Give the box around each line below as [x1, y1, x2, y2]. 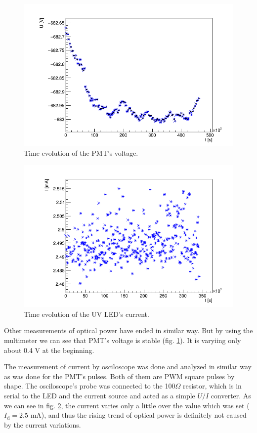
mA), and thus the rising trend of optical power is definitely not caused [30, 410, 247, 420]
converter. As [211, 390, 251, 400]
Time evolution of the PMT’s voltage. [24, 148, 138, 158]
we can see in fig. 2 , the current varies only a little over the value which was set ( [4, 400, 250, 410]
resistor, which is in [182, 381, 242, 391]
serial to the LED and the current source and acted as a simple [4, 390, 195, 400]
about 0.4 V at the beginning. [4, 345, 94, 355]
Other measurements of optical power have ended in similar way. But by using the [4, 325, 253, 336]
